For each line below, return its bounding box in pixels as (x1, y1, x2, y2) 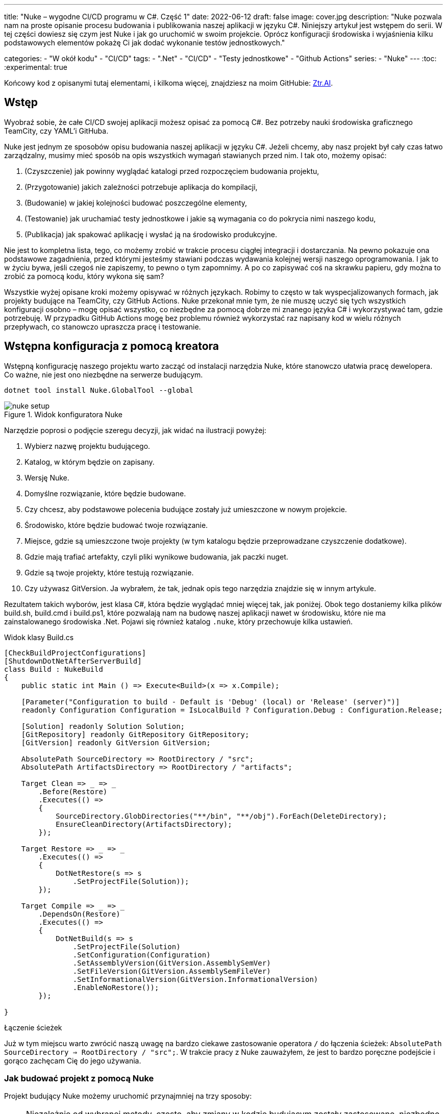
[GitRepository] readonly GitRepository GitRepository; (21, 730, 250, 739)
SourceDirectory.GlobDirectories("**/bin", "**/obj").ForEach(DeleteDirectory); (56, 812, 387, 820)
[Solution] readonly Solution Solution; (21, 722, 185, 730)
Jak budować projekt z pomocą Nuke (4, 1073, 154, 1084)
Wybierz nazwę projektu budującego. (24, 441, 151, 450)
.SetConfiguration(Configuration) (72, 950, 211, 959)
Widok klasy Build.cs (4, 632, 74, 642)
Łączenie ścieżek (4, 1023, 62, 1032)
